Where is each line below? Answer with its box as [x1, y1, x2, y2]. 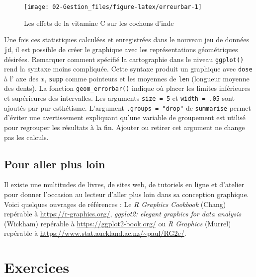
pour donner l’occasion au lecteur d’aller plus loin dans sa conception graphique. [4, 189, 249, 200]
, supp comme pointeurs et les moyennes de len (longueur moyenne [44, 73, 250, 83]
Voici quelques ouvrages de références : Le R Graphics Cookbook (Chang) [4, 199, 226, 209]
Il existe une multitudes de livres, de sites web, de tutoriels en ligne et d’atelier [4, 179, 245, 190]
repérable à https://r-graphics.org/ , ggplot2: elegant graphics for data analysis [4, 208, 242, 219]
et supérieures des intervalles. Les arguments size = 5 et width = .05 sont [4, 93, 235, 103]
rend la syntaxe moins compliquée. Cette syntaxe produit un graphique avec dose [4, 64, 253, 74]
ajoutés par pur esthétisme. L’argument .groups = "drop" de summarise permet [4, 102, 251, 113]
